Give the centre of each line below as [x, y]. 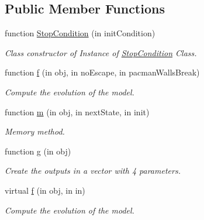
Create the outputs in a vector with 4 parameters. [93, 171]
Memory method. [35, 131]
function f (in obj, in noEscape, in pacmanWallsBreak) [102, 72]
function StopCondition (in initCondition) [80, 33]
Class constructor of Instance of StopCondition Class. [101, 52]
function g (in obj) [38, 151]
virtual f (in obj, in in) [45, 190]
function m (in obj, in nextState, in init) [77, 111]
